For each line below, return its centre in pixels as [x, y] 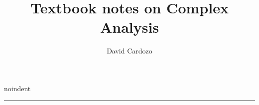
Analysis [129, 27]
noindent [17, 88]
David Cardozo [129, 51]
